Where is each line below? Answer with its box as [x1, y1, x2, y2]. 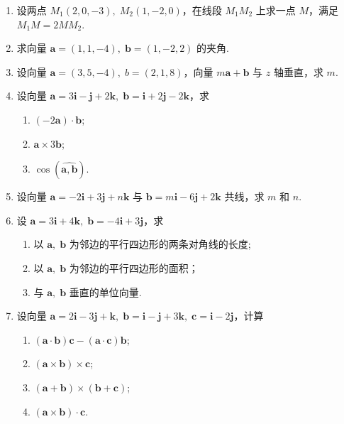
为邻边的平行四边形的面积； [69, 260, 199, 275]
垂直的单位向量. [69, 284, 142, 299]
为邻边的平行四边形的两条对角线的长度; [69, 237, 251, 251]
